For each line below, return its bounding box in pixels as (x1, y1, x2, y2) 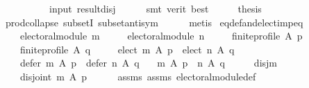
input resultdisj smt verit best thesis (49, 1, 262, 15)
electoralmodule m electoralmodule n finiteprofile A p (19, 28, 303, 43)
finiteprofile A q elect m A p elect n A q (19, 42, 235, 56)
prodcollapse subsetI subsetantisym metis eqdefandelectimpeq (5, 15, 303, 29)
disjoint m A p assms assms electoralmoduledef (19, 69, 256, 83)
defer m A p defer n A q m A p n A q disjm (19, 55, 278, 70)
